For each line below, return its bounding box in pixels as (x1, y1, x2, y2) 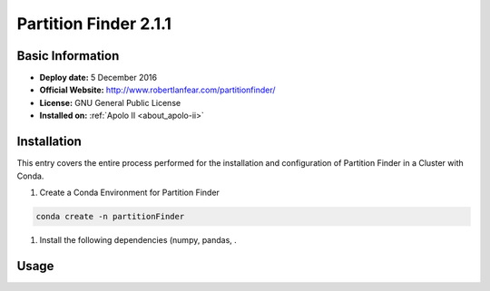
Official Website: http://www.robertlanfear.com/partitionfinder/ (39, 84, 276, 95)
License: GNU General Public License (39, 97, 181, 108)
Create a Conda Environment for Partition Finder (39, 187, 220, 198)
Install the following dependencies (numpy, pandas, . (39, 234, 238, 245)
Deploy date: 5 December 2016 (39, 73, 158, 83)
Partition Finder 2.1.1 (16, 14, 172, 34)
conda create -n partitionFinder (35, 211, 185, 221)
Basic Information (16, 48, 120, 63)
